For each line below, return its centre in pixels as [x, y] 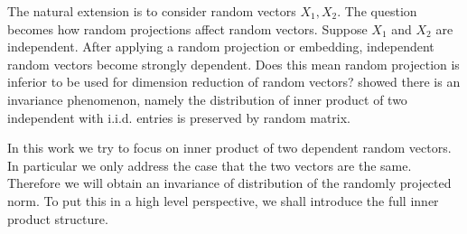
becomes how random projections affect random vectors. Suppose [187, 28]
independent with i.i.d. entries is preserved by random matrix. [179, 117]
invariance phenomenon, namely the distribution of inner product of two [207, 99]
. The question [377, 11]
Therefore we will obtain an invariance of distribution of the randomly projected [229, 183]
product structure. [58, 218]
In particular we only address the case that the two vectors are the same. [210, 165]
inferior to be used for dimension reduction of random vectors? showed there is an [234, 82]
